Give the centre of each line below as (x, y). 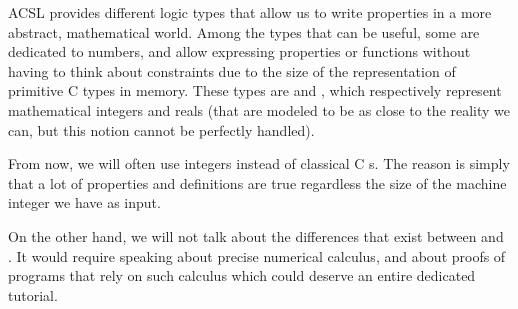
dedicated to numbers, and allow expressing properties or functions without (239, 51)
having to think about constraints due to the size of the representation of (232, 70)
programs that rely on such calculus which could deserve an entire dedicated (242, 275)
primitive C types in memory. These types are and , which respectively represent (255, 90)
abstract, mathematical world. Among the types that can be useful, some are (244, 31)
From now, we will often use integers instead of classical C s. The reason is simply (259, 163)
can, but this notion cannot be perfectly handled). (161, 129)
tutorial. (33, 294)
